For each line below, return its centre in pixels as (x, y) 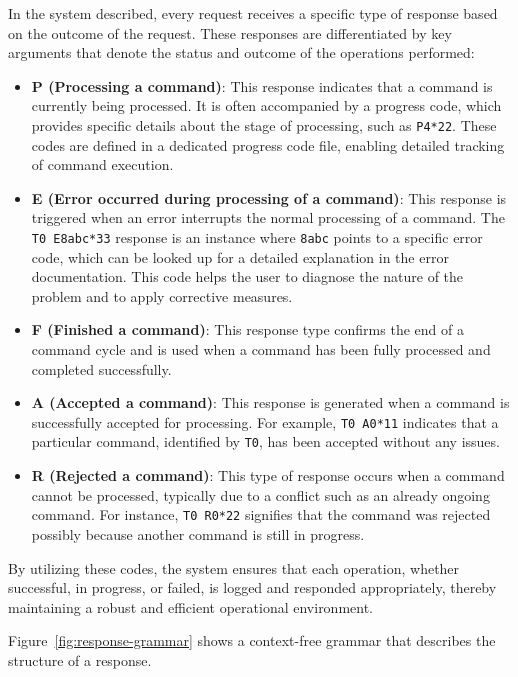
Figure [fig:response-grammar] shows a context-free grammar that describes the (252, 640)
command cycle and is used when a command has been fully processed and (261, 349)
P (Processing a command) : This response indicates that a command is (262, 85)
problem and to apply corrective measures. (162, 295)
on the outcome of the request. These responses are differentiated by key (230, 32)
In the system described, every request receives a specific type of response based (253, 13)
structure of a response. (80, 659)
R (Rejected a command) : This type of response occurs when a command (268, 475)
